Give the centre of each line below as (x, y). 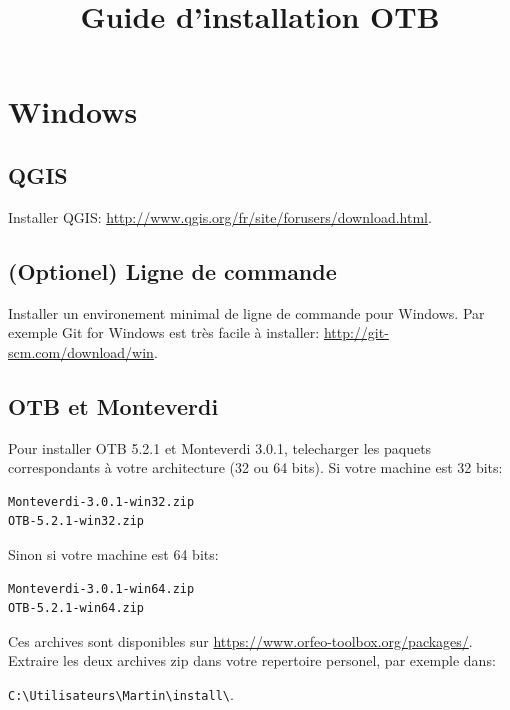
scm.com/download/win (81, 351)
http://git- (356, 332)
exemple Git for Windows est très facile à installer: (164, 332)
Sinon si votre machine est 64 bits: (113, 553)
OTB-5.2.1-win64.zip (76, 608)
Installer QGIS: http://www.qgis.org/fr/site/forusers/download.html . (220, 216)
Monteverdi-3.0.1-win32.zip (101, 501)
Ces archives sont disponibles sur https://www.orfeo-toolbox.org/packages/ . (240, 640)
